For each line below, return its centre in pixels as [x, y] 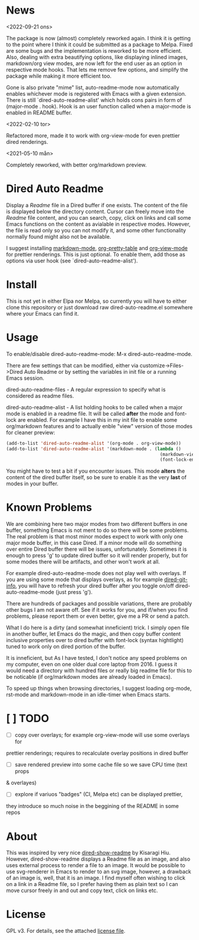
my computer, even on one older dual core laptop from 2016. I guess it [92, 665]
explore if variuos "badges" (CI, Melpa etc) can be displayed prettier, [99, 794]
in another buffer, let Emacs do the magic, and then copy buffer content [94, 634]
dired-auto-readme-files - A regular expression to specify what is [86, 389]
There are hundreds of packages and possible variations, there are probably [99, 604]
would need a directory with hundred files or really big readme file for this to [99, 670]
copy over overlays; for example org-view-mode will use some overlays [102, 735]
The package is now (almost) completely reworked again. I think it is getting [99, 38]
